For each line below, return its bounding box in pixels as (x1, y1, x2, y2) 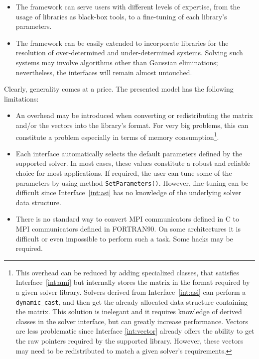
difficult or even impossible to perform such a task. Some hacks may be (15, 233, 233, 243)
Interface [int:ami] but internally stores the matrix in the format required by (15, 277, 250, 287)
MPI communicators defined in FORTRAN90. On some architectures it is (15, 224, 241, 234)
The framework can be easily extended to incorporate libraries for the (15, 37, 229, 48)
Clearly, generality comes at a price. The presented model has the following (4, 84, 234, 94)
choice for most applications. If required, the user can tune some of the (15, 167, 232, 178)
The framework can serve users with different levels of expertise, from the (15, 1, 240, 11)
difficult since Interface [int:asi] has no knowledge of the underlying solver (15, 187, 242, 198)
